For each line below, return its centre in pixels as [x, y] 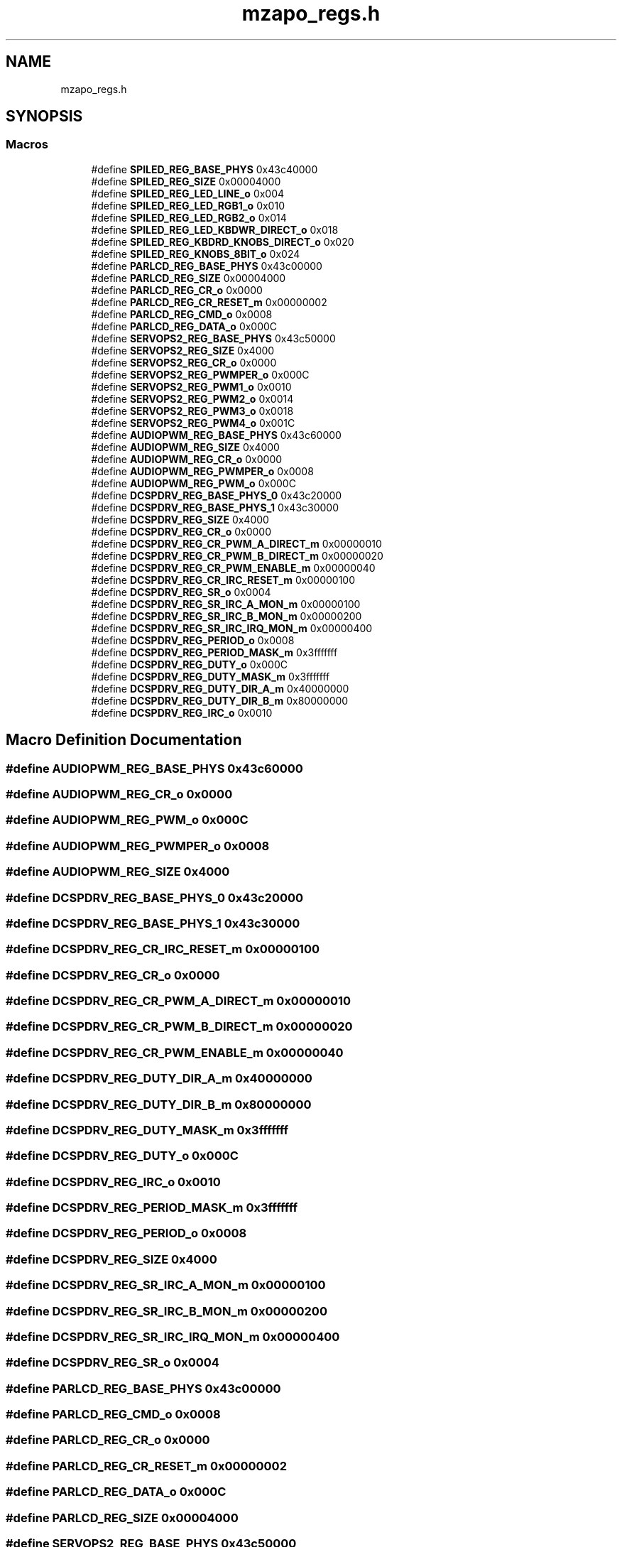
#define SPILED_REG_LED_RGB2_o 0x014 [189, 217]
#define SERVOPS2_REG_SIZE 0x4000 [183, 350]
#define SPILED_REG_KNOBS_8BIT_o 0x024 [196, 254]
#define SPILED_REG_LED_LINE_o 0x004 [188, 193]
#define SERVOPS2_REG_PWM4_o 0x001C [193, 423]
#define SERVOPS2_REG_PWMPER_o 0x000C [200, 374]
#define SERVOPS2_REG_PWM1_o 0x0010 [191, 386]
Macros [27, 145]
